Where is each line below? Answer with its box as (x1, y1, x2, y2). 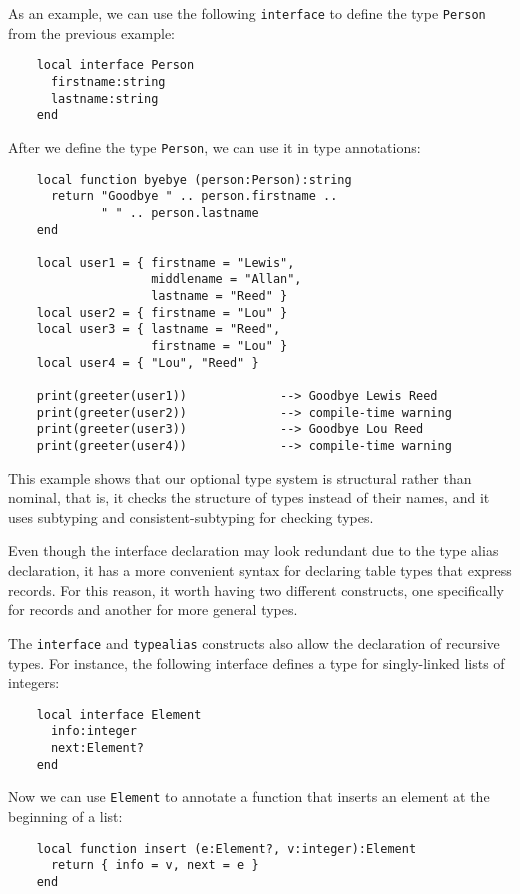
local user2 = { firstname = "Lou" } (36, 305, 288, 320)
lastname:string (50, 91, 159, 106)
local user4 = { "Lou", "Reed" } (36, 355, 259, 370)
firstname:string (50, 74, 166, 89)
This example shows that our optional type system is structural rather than (8, 467, 472, 488)
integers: (8, 672, 60, 693)
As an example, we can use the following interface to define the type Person (8, 3, 486, 23)
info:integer (50, 724, 137, 739)
